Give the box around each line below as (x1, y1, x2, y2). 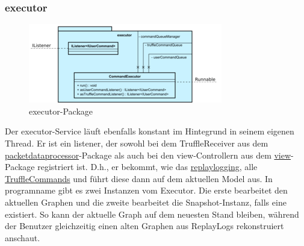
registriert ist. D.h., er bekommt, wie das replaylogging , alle (37, 160, 258, 173)
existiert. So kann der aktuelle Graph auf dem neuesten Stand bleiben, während (5, 207, 299, 220)
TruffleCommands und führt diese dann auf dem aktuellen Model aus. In (5, 172, 273, 184)
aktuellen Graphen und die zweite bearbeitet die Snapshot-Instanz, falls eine (5, 195, 287, 208)
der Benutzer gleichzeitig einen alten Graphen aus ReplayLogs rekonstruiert (5, 219, 284, 232)
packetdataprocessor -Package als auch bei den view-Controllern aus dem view (5, 148, 291, 161)
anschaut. (5, 231, 40, 244)
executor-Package (29, 104, 93, 117)
